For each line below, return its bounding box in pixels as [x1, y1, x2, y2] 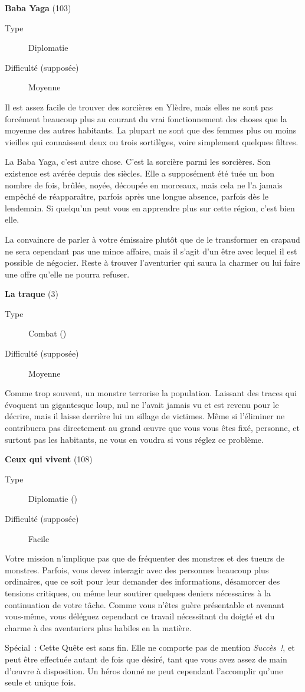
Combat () [28, 327, 67, 340]
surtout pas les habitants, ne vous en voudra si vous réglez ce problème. [5, 433, 264, 445]
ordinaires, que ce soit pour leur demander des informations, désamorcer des [5, 575, 280, 587]
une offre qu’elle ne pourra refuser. [5, 267, 130, 280]
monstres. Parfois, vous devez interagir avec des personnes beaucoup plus [5, 563, 269, 576]
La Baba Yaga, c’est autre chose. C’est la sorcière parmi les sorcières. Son [5, 155, 271, 168]
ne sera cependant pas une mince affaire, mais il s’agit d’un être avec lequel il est [5, 244, 297, 257]
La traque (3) [5, 288, 58, 300]
